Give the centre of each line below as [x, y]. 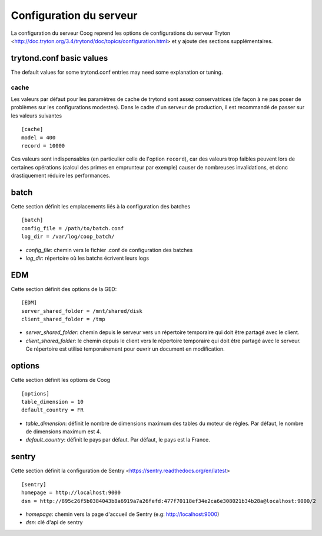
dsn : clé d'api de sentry [54, 522]
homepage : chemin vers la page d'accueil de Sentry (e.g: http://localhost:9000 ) [122, 514]
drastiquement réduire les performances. [61, 176]
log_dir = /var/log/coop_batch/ [68, 237]
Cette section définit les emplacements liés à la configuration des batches [101, 207]
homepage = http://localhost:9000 [71, 493]
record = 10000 [43, 146]
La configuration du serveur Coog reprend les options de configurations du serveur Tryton [121, 33]
